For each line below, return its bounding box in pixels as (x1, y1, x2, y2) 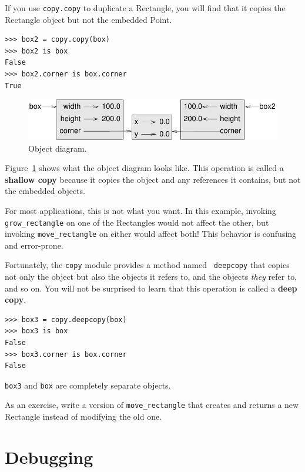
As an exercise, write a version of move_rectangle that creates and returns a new (5, 399, 299, 411)
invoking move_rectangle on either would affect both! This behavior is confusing (5, 227, 297, 240)
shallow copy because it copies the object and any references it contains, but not (5, 173, 301, 185)
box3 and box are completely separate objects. (5, 379, 171, 391)
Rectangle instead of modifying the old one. (5, 410, 162, 423)
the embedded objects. (5, 185, 85, 197)
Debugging (5, 444, 93, 468)
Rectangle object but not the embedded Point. (5, 13, 172, 25)
